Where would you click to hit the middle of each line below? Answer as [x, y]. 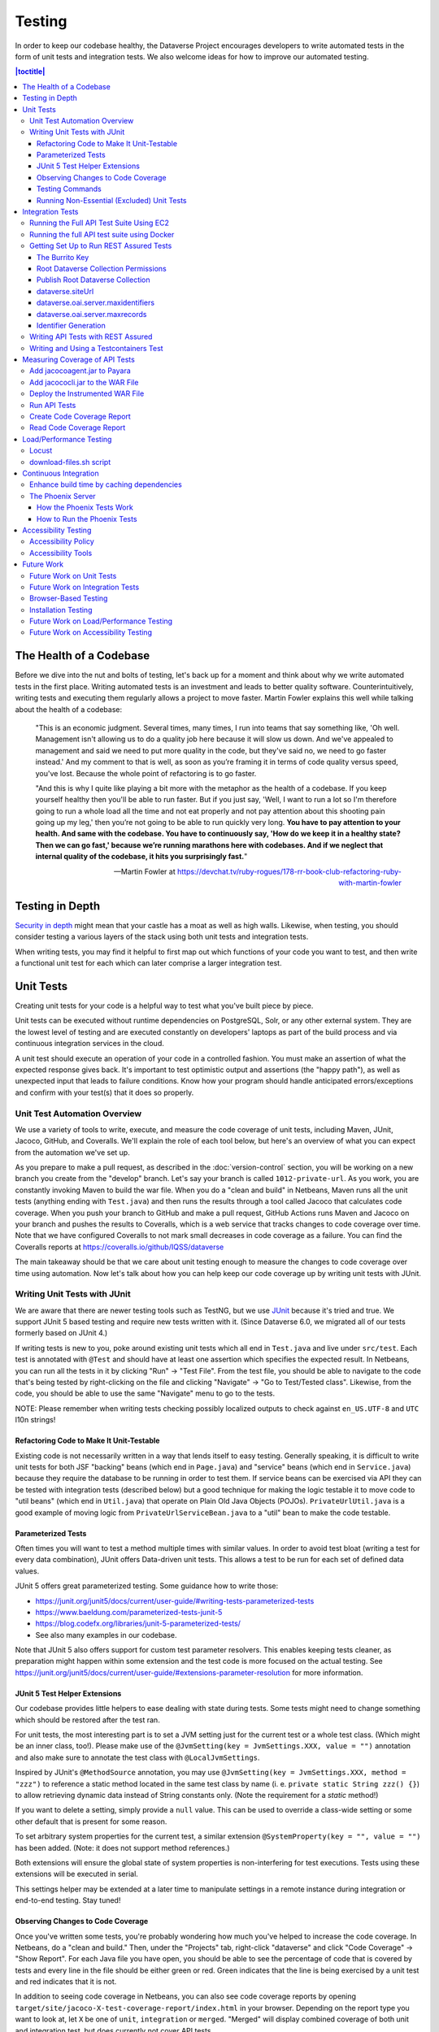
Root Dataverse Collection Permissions [102, 268]
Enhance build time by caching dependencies [106, 484]
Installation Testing [61, 610]
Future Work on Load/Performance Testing [101, 621]
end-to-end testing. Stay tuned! [68, 1900]
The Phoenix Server [63, 496]
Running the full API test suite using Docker [102, 234]
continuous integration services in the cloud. [89, 1044]
